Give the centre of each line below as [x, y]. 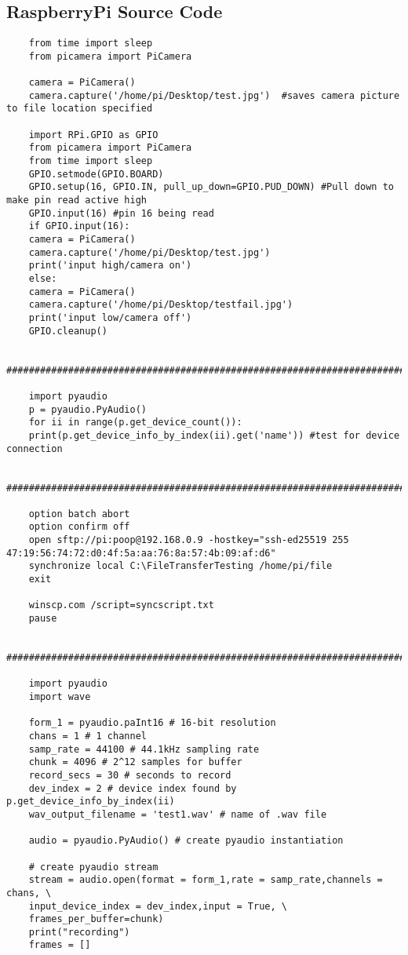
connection [35, 448]
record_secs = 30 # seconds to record [130, 775]
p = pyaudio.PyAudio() [87, 409]
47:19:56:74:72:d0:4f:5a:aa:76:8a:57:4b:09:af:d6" [141, 553]
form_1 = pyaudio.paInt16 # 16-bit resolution [152, 723]
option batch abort [79, 514]
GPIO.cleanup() [68, 331]
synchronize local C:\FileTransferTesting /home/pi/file [180, 566]
